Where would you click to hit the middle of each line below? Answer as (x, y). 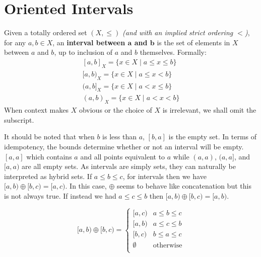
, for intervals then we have (165, 176)
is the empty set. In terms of (213, 137)
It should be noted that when (49, 137)
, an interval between (89, 42)
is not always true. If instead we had (60, 195)
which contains (49, 156)
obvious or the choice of (115, 110)
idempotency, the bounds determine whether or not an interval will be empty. (124, 146)
